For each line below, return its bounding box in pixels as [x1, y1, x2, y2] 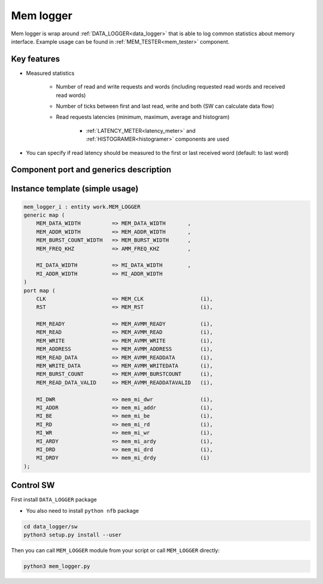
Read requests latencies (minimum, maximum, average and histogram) [56, 114, 230, 121]
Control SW [11, 480, 55, 491]
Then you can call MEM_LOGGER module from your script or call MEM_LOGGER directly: [11, 546, 220, 553]
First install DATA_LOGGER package [11, 496, 97, 503]
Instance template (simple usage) [11, 184, 139, 194]
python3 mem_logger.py [23, 562, 90, 570]
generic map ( [23, 211, 65, 218]
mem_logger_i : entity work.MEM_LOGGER [23, 203, 141, 210]
